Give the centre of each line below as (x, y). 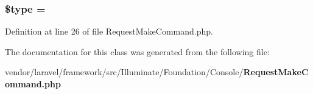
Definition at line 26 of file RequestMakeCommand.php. (109, 31)
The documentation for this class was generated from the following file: (137, 51)
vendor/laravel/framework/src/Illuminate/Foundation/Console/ (124, 72)
